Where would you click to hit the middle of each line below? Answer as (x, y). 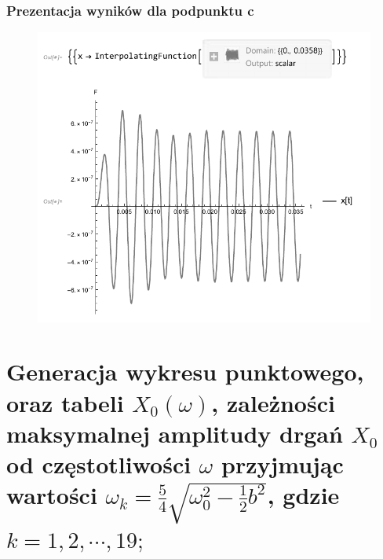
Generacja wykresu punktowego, (185, 371)
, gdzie (303, 495)
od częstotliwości (99, 463)
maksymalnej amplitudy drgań (175, 433)
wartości (52, 495)
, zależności (273, 402)
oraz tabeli (65, 402)
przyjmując (282, 463)
